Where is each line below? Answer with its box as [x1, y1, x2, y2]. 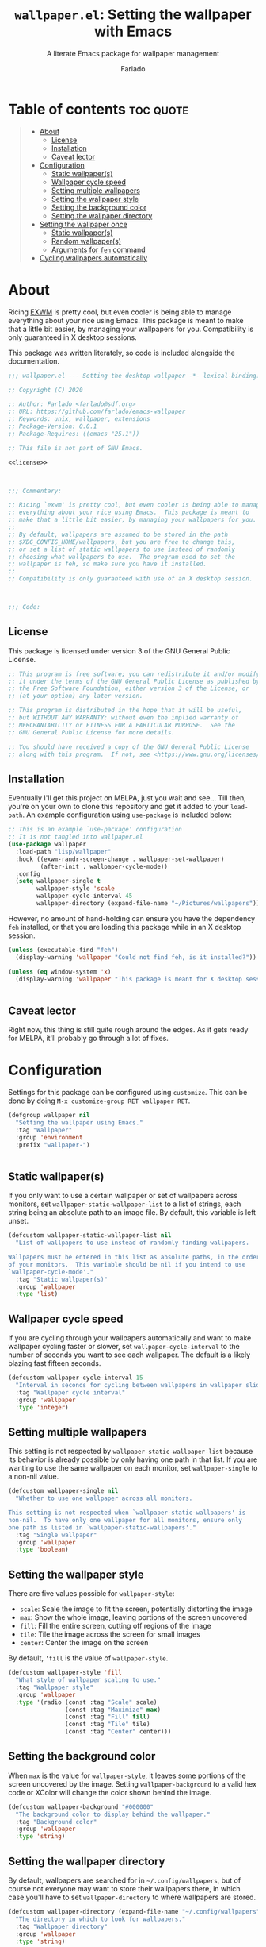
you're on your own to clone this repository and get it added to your [8, 802, 229, 812]
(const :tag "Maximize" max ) [64, 1706, 161, 1714]
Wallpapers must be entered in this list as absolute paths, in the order [8, 1253, 260, 1262]
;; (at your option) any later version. [8, 692, 144, 700]
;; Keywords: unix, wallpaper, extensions [8, 415, 150, 423]
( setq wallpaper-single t [15, 877, 101, 885]
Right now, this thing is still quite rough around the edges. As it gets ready [8, 1025, 249, 1035]
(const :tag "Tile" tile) [64, 1721, 150, 1729]
